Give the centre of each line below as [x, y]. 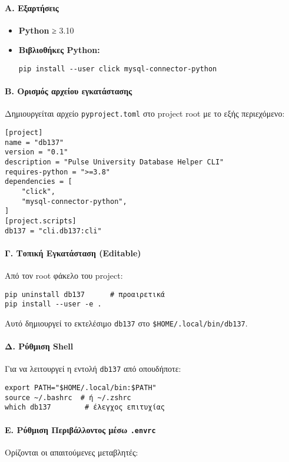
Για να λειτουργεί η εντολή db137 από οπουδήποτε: [93, 369]
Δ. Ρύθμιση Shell [39, 346]
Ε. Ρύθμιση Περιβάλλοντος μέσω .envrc [80, 429]
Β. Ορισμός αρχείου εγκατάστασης [69, 91]
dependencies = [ [39, 182]
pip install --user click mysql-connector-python [118, 69]
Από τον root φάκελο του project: [64, 275]
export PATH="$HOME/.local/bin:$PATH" [81, 388]
